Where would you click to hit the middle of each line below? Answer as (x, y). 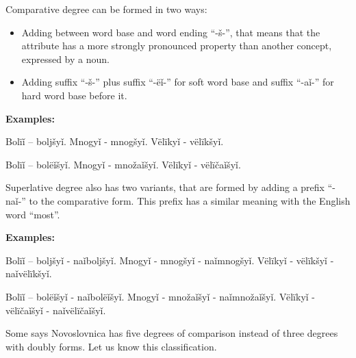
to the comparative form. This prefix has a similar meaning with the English (190, 200)
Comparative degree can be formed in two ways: (106, 9)
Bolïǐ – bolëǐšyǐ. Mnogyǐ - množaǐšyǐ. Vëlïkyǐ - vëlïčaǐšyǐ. (123, 164)
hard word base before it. (74, 95)
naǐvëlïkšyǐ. (29, 273)
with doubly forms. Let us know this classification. (111, 346)
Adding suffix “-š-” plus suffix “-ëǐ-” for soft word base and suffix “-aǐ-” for (178, 82)
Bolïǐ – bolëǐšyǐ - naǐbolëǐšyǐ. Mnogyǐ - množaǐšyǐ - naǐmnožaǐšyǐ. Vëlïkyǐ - (161, 296)
